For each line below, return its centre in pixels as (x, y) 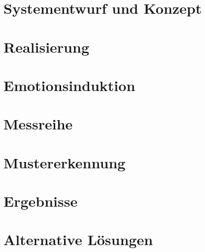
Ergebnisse (41, 201)
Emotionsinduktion (69, 85)
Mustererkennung (65, 162)
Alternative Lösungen (78, 239)
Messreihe (38, 124)
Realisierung (46, 47)
